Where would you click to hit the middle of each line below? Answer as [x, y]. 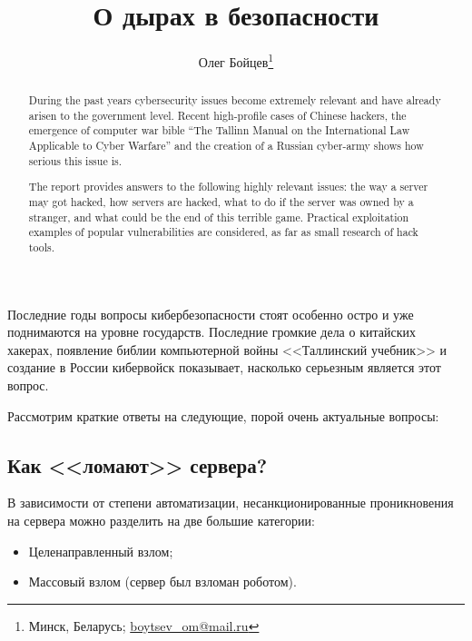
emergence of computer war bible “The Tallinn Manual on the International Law [219, 130]
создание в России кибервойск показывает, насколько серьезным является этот [224, 367]
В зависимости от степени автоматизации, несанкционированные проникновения [231, 503]
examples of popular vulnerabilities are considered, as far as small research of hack [223, 232]
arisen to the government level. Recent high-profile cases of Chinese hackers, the [217, 115]
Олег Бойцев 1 [236, 60]
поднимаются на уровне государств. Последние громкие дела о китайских [211, 332]
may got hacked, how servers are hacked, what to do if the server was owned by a [221, 202]
